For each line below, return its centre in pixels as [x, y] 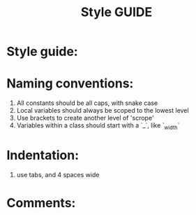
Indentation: [43, 155]
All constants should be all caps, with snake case [87, 103]
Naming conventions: [70, 84]
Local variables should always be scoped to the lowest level [103, 111]
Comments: [41, 203]
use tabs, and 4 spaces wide [58, 174]
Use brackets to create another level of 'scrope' [85, 118]
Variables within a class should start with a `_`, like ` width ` [98, 126]
